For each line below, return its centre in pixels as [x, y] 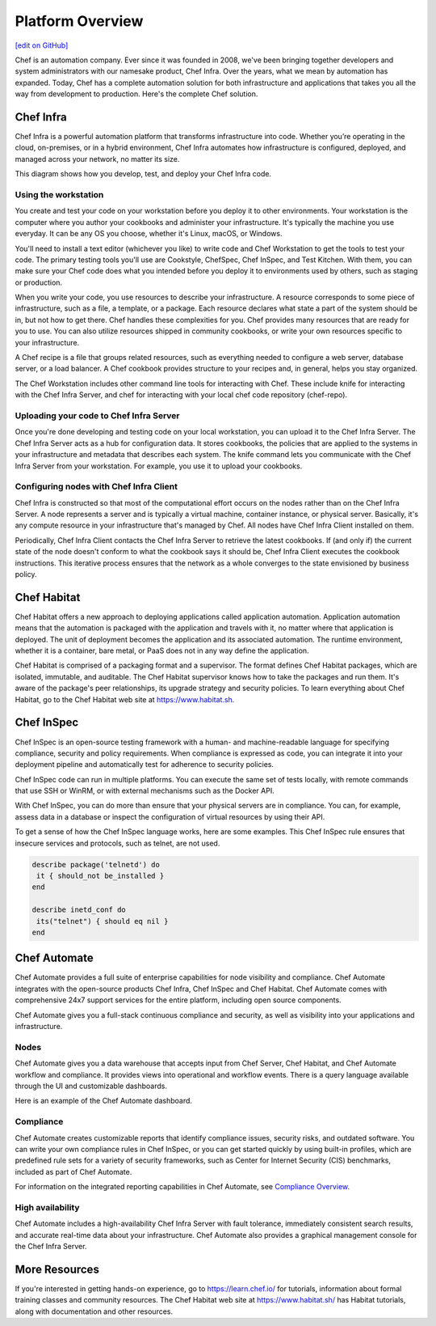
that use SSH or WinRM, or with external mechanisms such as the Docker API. [145, 791]
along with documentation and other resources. [94, 1311]
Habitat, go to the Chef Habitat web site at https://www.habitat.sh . [125, 699]
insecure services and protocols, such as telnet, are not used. [117, 843]
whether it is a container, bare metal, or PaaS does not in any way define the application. [162, 650]
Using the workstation [59, 194]
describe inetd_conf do [79, 910]
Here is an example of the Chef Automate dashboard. [104, 1101]
